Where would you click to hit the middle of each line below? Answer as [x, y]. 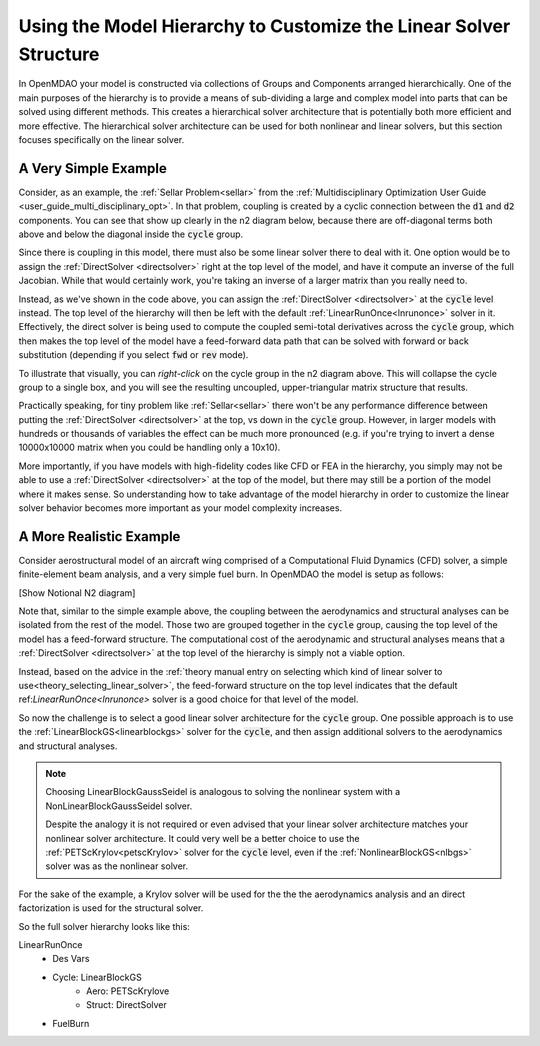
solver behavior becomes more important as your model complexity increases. [180, 508]
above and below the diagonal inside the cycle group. [131, 234]
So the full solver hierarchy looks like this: [104, 926]
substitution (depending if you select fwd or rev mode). [133, 355]
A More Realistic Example [99, 536]
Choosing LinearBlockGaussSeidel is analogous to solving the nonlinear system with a [223, 792]
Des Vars [71, 959]
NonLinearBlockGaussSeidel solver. [119, 806]
